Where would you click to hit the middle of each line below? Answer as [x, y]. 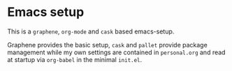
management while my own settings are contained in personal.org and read [116, 52]
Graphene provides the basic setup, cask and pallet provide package [107, 45]
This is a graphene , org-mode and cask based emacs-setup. [91, 31]
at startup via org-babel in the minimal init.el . [75, 59]
